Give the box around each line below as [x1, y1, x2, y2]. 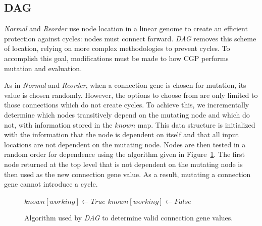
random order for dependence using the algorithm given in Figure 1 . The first [4, 149, 245, 159]
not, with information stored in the [4, 119, 113, 130]
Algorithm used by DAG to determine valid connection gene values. [24, 212, 233, 223]
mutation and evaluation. [4, 63, 82, 73]
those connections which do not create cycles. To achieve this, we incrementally [4, 99, 249, 110]
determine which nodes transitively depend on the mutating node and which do [4, 109, 250, 120]
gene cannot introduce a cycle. [4, 179, 98, 189]
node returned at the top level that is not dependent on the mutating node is [4, 158, 243, 169]
